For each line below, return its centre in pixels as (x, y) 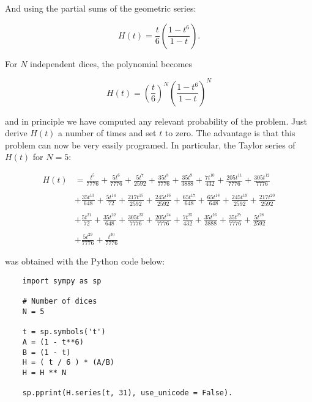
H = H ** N (44, 372)
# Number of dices (60, 301)
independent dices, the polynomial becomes (111, 63)
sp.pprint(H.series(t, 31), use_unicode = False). (128, 393)
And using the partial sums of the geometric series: (101, 8)
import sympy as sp (62, 281)
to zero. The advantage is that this (230, 133)
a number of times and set (107, 133)
